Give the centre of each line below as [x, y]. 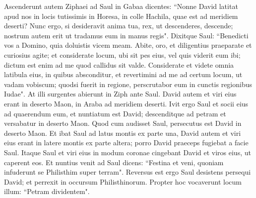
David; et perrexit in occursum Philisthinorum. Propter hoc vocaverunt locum [123, 181]
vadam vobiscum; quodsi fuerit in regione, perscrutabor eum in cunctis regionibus [128, 84]
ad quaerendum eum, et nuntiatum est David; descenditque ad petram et [115, 113]
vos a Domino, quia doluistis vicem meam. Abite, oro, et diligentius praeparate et [128, 45]
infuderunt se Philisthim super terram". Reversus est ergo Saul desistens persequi [128, 172]
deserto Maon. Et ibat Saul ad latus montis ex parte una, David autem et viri [123, 133]
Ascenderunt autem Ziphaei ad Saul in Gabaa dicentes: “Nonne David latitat [121, 6]
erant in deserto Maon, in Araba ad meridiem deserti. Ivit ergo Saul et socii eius [126, 103]
